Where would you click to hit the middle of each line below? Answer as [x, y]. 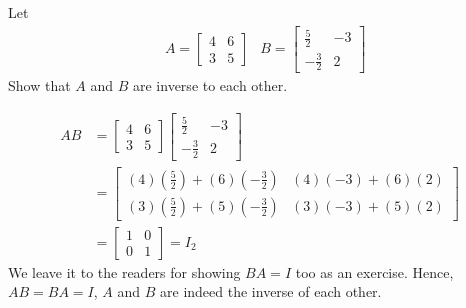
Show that [39, 85]
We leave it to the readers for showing [124, 271]
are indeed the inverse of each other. [271, 291]
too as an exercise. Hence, [374, 271]
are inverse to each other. [210, 85]
